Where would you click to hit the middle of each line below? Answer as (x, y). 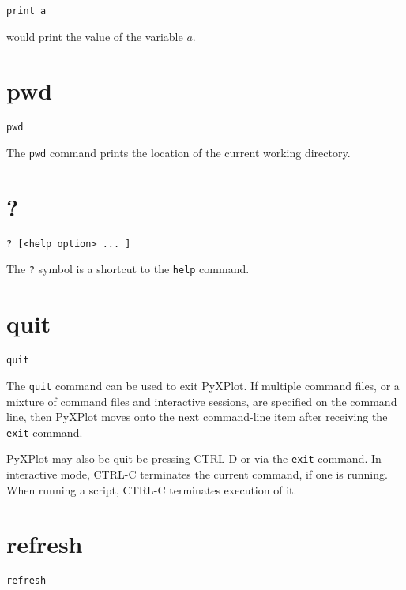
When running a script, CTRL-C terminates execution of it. (152, 489)
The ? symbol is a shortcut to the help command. (128, 269)
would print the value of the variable (95, 36)
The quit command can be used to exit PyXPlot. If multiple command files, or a (203, 385)
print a (26, 11)
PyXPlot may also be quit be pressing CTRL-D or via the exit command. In (194, 458)
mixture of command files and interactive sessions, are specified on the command (202, 401)
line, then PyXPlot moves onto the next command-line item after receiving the (197, 417)
